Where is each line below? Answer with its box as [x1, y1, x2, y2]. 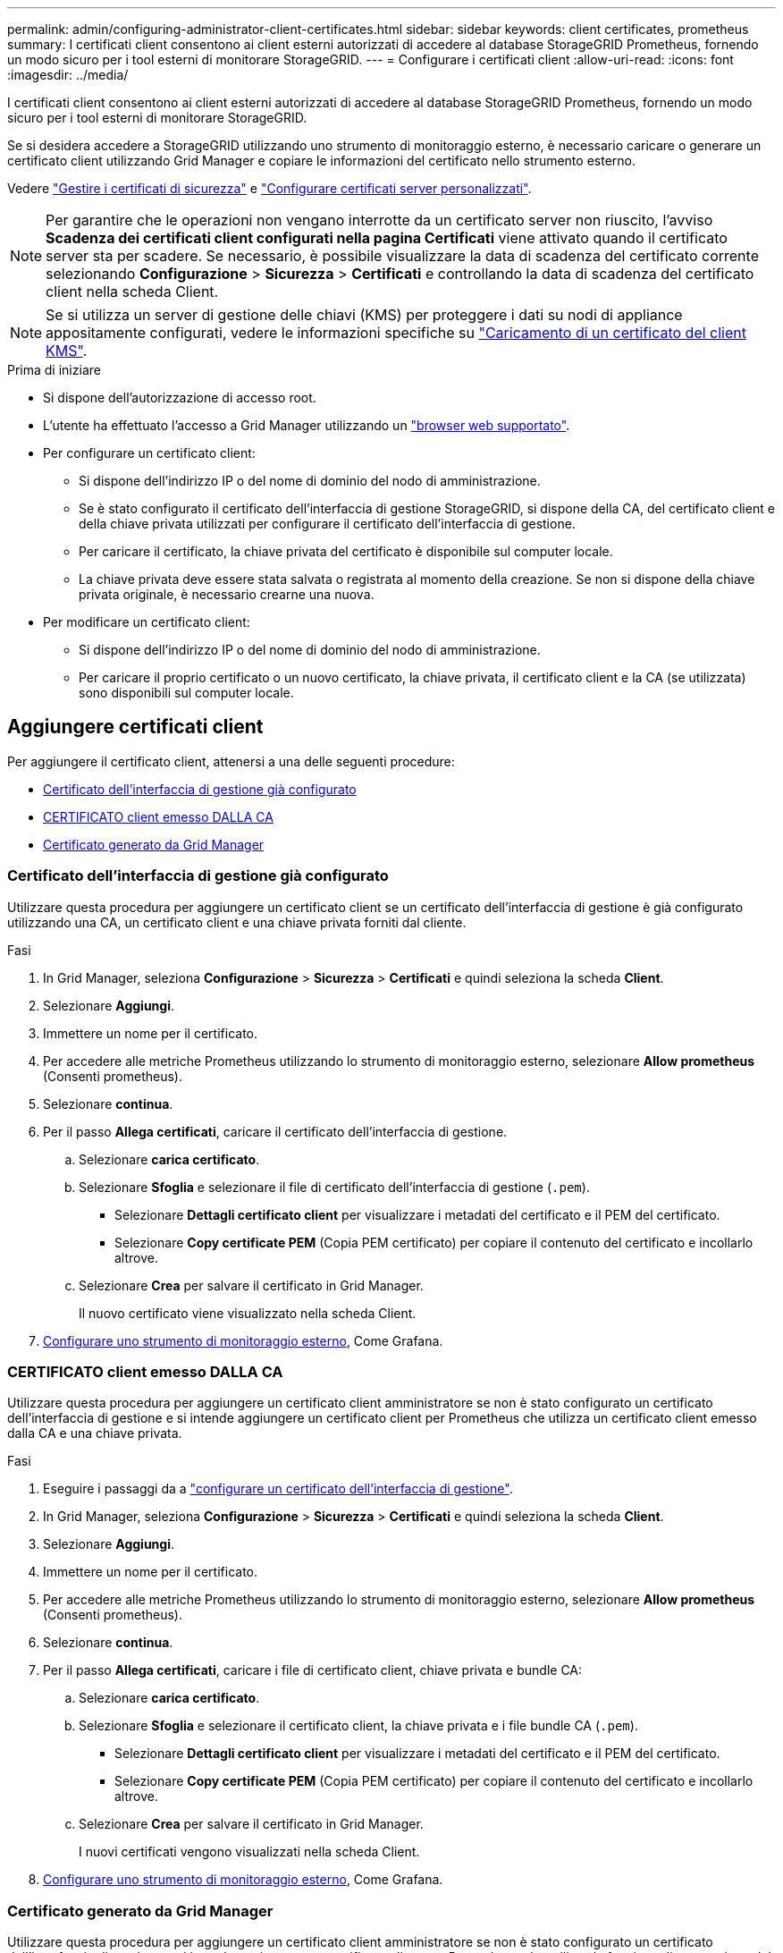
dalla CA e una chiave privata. [7, 1425, 182, 1441]
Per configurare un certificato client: [43, 445, 256, 461]
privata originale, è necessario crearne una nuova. [79, 587, 375, 602]
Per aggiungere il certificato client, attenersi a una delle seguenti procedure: [7, 753, 455, 769]
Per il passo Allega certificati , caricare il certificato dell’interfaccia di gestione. [43, 1123, 508, 1139]
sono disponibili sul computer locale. [79, 685, 294, 700]
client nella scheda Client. [46, 283, 219, 300]
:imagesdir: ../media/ [7, 67, 129, 82]
